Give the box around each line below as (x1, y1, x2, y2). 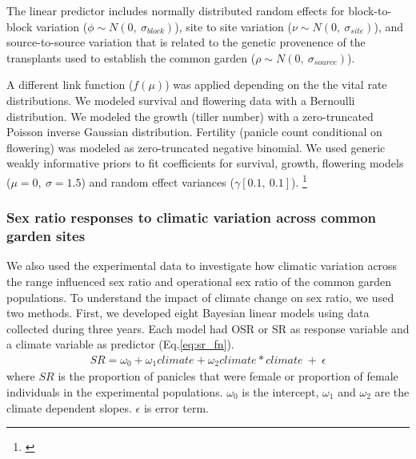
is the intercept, (242, 383, 319, 400)
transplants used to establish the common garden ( (6, 49, 256, 66)
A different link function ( (6, 76, 134, 93)
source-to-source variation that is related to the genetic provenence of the (6, 34, 366, 50)
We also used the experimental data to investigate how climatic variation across (6, 257, 398, 274)
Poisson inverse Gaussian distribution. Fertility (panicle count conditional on (6, 123, 382, 140)
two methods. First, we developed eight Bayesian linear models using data (6, 304, 370, 321)
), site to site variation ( (174, 18, 292, 34)
